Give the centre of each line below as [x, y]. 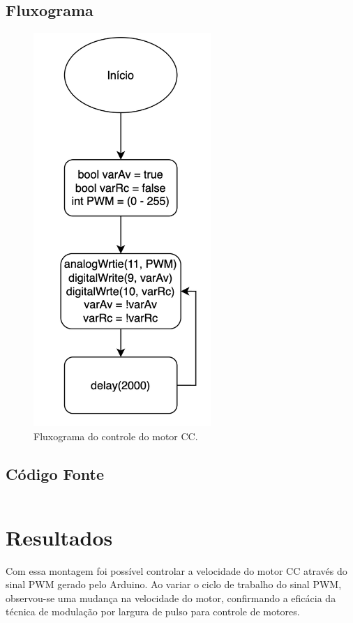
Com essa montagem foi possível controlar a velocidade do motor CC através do [176, 570]
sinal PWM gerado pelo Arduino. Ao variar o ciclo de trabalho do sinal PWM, [174, 584]
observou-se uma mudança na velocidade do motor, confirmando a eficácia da [171, 598]
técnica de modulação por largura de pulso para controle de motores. [153, 611]
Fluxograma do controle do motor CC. [116, 436]
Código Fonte [55, 473]
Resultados [59, 537]
